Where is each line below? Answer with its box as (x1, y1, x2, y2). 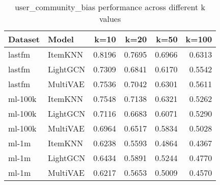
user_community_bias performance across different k (15, 1, 206, 13)
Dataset (8, 33, 40, 45)
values (99, 13, 121, 24)
